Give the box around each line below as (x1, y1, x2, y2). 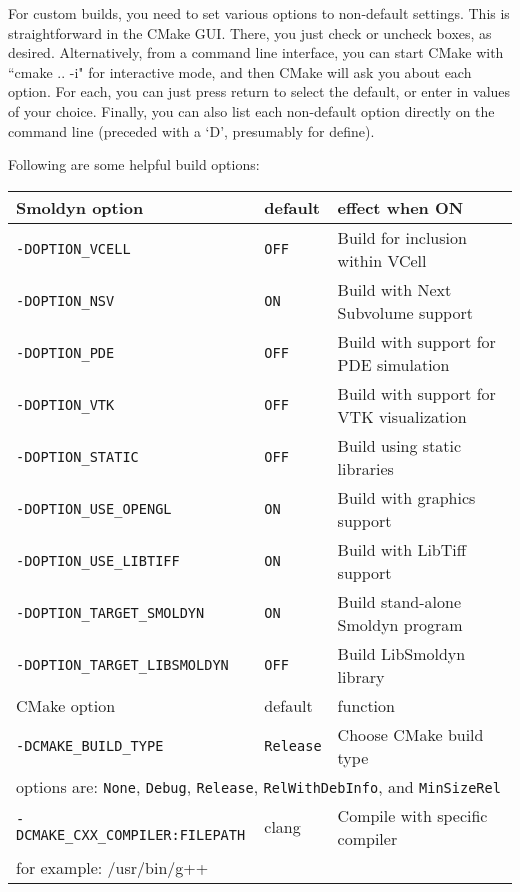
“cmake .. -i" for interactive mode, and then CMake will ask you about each (8, 61, 472, 82)
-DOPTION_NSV (16, 292, 115, 309)
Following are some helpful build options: (8, 154, 260, 175)
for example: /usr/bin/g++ (16, 855, 209, 879)
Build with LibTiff (337, 537, 467, 561)
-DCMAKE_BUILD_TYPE (16, 737, 164, 754)
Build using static (337, 433, 462, 457)
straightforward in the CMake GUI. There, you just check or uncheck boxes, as (8, 22, 492, 43)
